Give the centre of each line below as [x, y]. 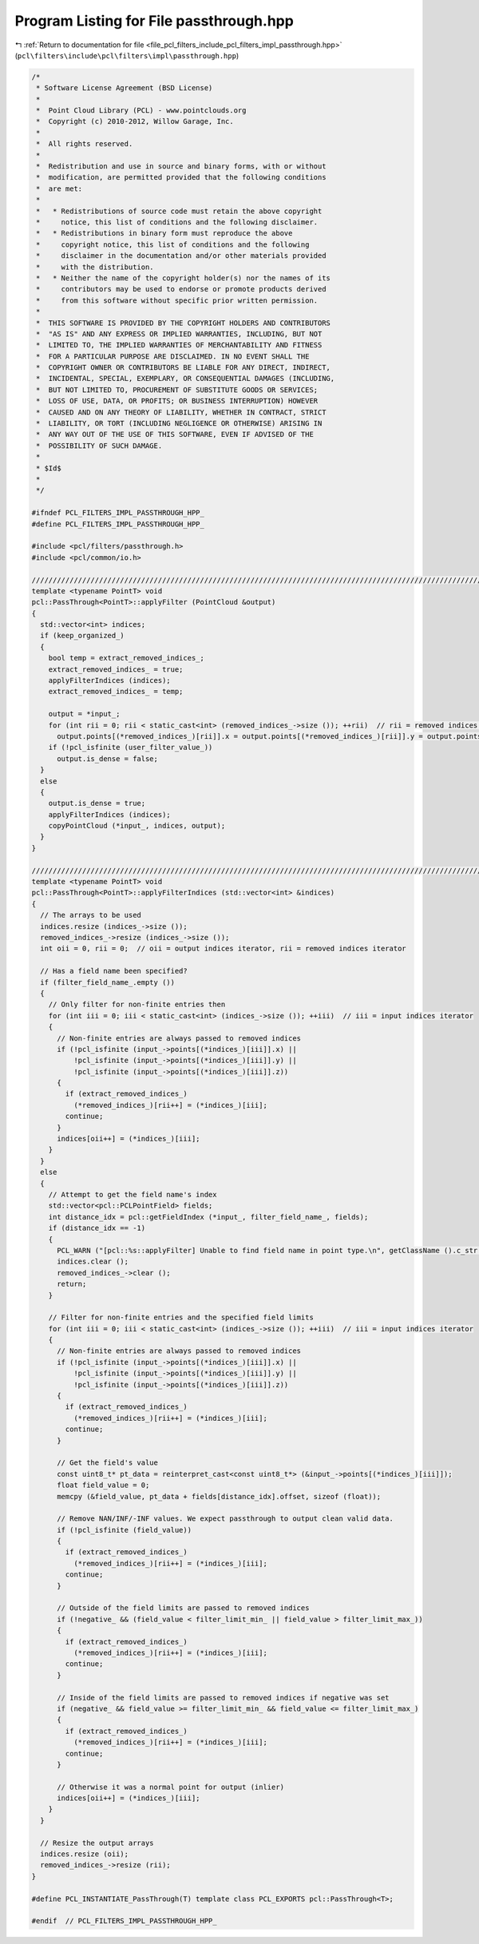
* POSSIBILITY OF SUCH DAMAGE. [99, 446]
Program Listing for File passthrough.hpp [154, 21]
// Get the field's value [108, 1463]
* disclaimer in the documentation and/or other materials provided [181, 256]
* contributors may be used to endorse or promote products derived [181, 289]
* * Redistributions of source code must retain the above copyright [179, 211]
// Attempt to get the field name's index [133, 1194]
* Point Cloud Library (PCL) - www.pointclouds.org [141, 111]
